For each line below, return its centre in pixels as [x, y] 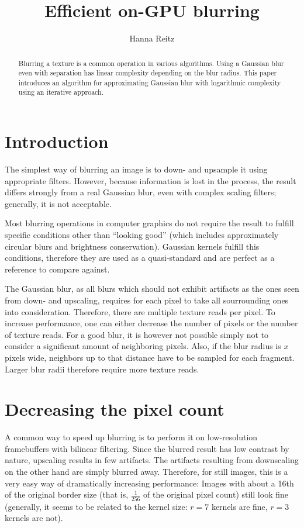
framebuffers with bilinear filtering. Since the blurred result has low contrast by [147, 448]
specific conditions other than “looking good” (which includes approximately [142, 235]
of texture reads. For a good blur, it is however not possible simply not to [137, 334]
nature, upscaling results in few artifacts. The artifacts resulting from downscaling [152, 460]
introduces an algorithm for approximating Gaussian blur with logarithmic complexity [150, 82]
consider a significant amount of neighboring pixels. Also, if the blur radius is [143, 346]
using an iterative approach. [61, 92]
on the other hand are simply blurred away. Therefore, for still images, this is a [146, 472]
